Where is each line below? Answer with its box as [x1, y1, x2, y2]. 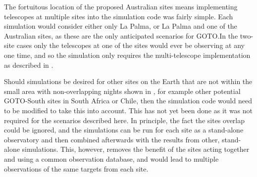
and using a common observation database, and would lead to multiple [4, 153, 219, 164]
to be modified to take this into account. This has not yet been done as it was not [4, 105, 253, 115]
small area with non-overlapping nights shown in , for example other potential [4, 86, 241, 96]
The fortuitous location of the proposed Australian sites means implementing [4, 1, 238, 11]
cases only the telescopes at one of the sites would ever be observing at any [16, 40, 245, 50]
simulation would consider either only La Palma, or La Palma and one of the [4, 21, 237, 31]
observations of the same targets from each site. [4, 163, 149, 174]
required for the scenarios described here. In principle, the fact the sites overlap [4, 115, 245, 125]
